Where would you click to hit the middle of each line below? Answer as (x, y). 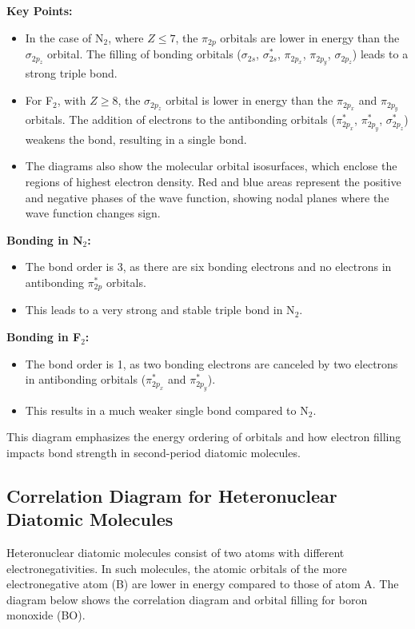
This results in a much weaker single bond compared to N (167, 410)
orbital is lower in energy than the (249, 100)
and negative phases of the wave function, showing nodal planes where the (207, 197)
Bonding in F (44, 337)
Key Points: (40, 10)
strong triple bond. (71, 73)
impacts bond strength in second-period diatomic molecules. (154, 452)
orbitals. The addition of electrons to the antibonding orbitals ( (180, 119)
